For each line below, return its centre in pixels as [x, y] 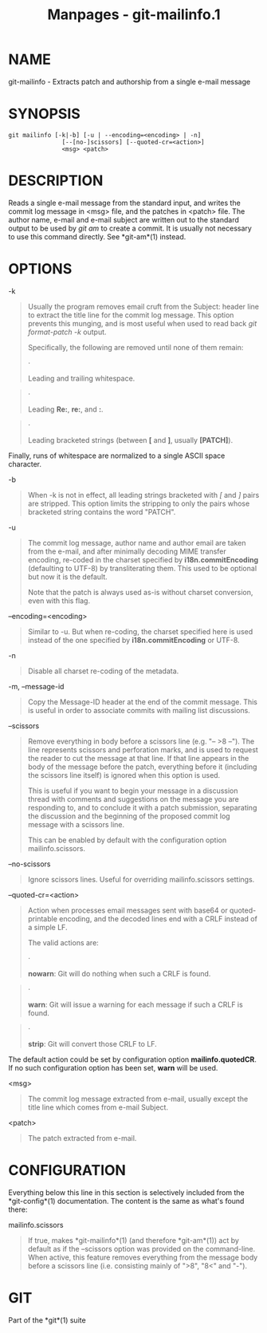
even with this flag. [59, 601]
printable [43, 918]
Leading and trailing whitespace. [81, 378]
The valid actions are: [63, 942]
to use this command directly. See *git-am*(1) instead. [97, 236]
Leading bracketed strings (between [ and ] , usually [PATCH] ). [130, 440]
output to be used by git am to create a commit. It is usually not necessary [130, 228]
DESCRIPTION [56, 181]
